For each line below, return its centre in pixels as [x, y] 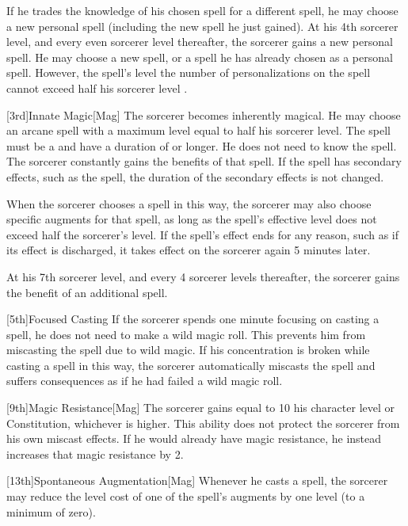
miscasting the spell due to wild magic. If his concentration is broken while [188, 350]
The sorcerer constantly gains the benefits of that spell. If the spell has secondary [204, 161]
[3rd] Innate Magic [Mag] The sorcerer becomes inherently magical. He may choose [204, 114]
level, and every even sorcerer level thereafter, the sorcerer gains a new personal [200, 42]
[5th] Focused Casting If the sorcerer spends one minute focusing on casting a [193, 319]
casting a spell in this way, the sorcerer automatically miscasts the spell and [191, 365]
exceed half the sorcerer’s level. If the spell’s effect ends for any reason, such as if [203, 234]
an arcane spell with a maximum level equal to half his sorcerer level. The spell [198, 130]
